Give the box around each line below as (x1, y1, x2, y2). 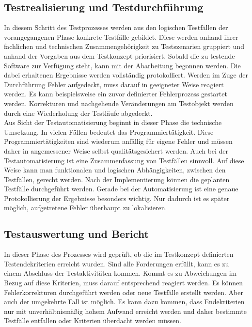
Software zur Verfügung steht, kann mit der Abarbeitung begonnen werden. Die (4, 60, 241, 70)
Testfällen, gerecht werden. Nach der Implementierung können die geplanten (4, 174, 230, 184)
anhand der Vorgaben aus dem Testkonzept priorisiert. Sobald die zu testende (4, 50, 235, 61)
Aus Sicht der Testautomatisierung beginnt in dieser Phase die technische (4, 117, 222, 127)
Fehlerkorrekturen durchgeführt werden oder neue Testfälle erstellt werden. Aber (4, 287, 243, 297)
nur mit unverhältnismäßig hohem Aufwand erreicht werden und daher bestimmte (4, 306, 247, 316)
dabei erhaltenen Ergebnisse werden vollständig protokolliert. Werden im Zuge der (4, 70, 248, 80)
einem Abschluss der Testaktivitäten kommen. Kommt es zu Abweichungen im (4, 268, 237, 278)
